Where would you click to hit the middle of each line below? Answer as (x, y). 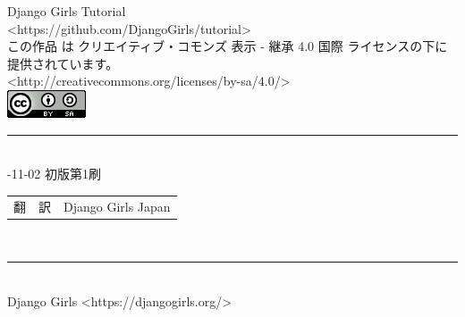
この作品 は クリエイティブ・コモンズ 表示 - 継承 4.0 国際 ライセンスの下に (228, 46)
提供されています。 (63, 63)
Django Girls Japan (117, 206)
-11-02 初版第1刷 (54, 174)
